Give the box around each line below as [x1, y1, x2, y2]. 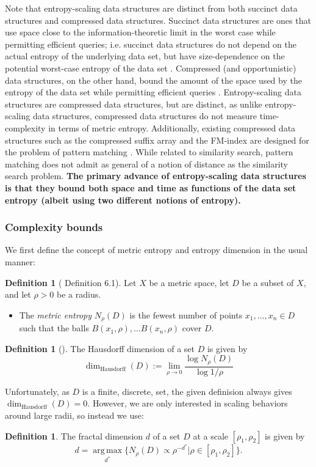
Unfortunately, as [5, 384, 70, 397]
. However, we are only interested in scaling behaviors [87, 397, 288, 410]
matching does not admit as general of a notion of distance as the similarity [5, 157, 289, 170]
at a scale [193, 429, 229, 442]
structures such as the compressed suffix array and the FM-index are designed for [5, 133, 309, 146]
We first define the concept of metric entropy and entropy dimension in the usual [5, 243, 308, 256]
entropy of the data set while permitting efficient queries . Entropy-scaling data [5, 86, 301, 98]
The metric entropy [19, 308, 92, 321]
